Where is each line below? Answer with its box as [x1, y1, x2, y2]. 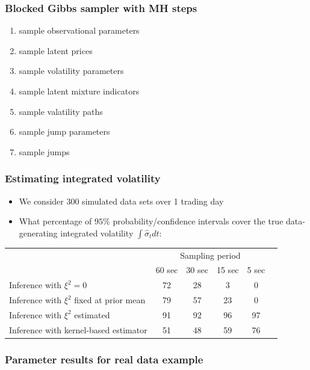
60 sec [155, 264, 178, 276]
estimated [74, 308, 110, 321]
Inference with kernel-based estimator [9, 323, 147, 336]
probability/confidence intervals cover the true [113, 215, 284, 227]
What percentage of [19, 215, 92, 227]
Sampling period [180, 248, 241, 261]
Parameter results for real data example [5, 351, 203, 366]
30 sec [186, 264, 208, 276]
